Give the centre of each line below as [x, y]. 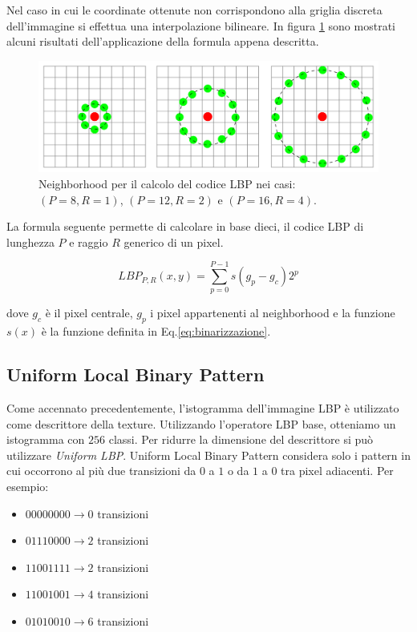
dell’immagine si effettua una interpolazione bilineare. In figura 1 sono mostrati [201, 25]
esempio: [28, 486]
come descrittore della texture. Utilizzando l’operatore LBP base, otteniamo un [201, 423]
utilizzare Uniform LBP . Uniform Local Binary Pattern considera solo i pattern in [208, 455]
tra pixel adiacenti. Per [337, 471]
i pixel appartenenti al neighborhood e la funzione [273, 313]
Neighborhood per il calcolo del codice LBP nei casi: [167, 183]
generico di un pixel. [174, 242]
